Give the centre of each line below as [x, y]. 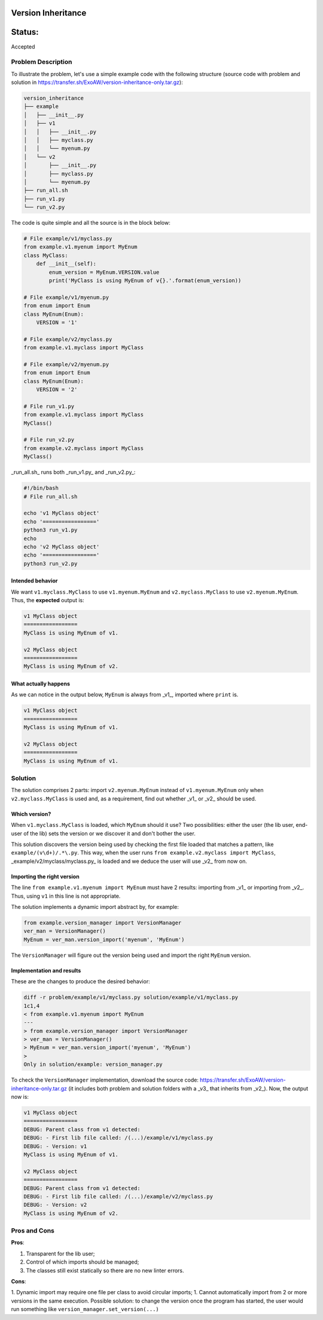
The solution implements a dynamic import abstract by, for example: [95, 907]
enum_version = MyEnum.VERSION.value [104, 272]
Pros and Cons [33, 1231]
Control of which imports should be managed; [83, 1262]
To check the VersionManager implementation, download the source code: [105, 1080]
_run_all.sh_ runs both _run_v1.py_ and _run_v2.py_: [73, 472]
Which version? [31, 814]
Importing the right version [45, 876]
